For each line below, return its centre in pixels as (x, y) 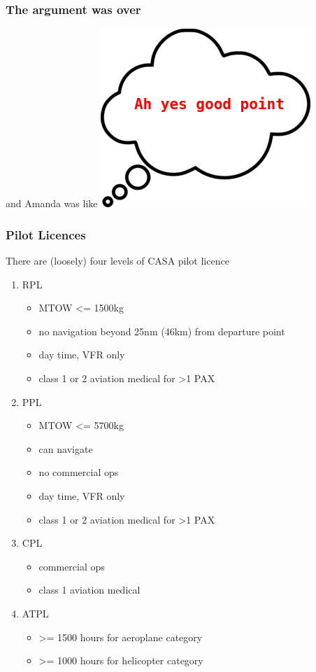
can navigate (66, 448)
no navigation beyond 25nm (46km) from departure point (162, 331)
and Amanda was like (52, 203)
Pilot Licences (46, 234)
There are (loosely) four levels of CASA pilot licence (117, 261)
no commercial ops (79, 472)
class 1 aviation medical (89, 590)
